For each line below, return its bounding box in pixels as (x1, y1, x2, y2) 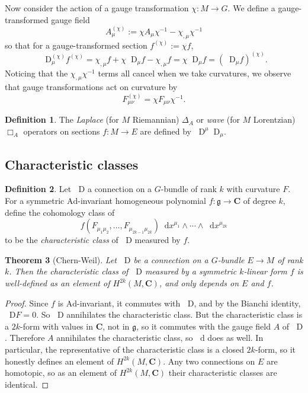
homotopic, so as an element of (5, 366, 117, 379)
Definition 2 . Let (5, 183, 72, 195)
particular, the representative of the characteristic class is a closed (5, 343, 244, 355)
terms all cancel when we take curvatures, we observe (98, 66, 291, 79)
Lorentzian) (253, 113, 296, 126)
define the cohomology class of (5, 206, 115, 218)
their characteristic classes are (168, 366, 277, 379)
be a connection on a (133, 253, 208, 266)
